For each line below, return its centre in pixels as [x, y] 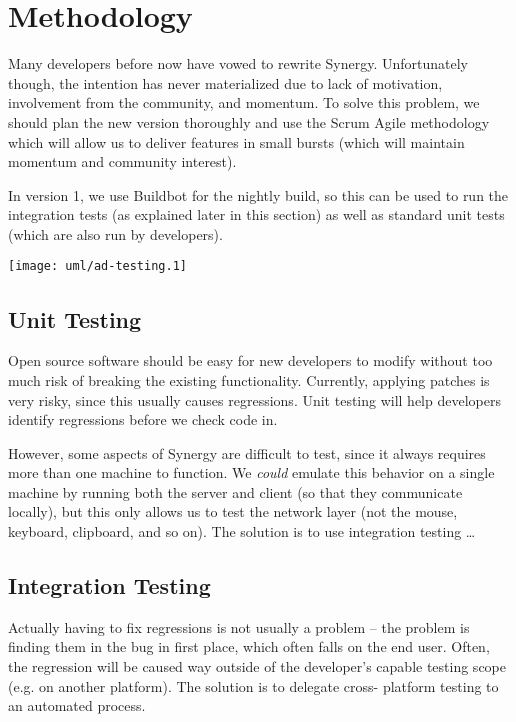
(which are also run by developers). [115, 233]
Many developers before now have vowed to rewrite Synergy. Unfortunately [238, 63]
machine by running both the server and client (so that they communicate [235, 491]
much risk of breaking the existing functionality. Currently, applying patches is [249, 379]
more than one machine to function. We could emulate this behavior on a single [251, 472]
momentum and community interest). [122, 161]
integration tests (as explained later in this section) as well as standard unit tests [256, 214]
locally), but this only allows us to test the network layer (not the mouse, [233, 511]
